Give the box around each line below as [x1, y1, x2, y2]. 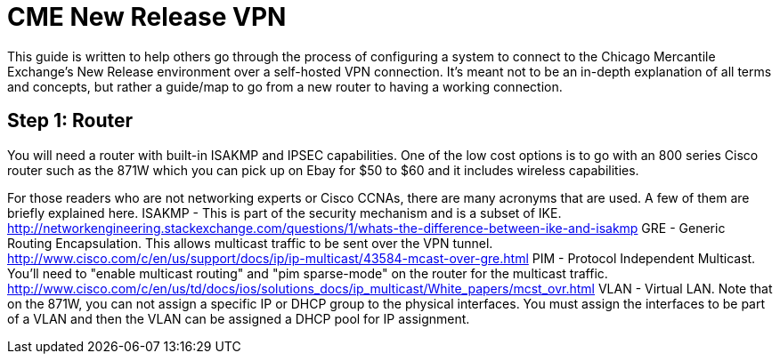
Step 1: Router [7, 109, 134, 132]
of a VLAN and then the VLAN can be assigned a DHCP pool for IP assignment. [7, 310, 470, 326]
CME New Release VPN [7, 2, 287, 32]
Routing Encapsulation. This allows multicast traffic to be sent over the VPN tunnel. [7, 235, 493, 251]
